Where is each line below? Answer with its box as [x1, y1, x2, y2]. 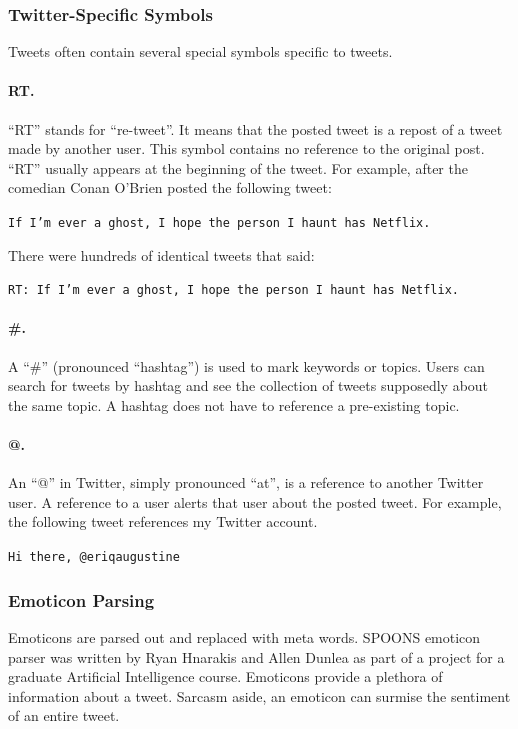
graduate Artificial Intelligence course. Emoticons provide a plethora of [8, 666, 443, 687]
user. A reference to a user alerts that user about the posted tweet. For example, [8, 491, 502, 512]
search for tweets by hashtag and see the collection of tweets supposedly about [8, 375, 489, 396]
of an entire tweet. [8, 705, 120, 726]
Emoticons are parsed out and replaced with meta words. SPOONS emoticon [8, 626, 481, 647]
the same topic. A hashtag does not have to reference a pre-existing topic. [8, 394, 460, 415]
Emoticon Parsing [8, 587, 155, 612]
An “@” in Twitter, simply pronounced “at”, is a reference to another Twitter [8, 472, 484, 493]
